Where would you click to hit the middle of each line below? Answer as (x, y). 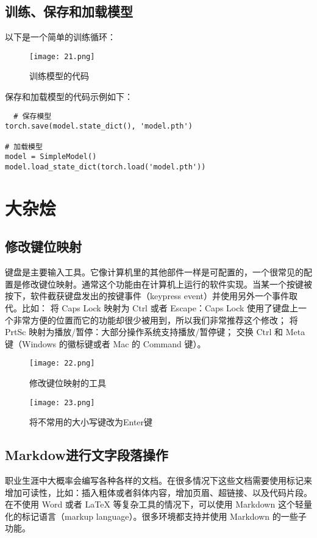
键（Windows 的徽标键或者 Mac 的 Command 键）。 (105, 343)
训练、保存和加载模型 (69, 11)
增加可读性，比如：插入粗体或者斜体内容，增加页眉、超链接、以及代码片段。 (158, 492)
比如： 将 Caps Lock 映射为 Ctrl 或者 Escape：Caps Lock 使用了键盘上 (160, 307)
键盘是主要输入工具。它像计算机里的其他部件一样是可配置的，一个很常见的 (154, 272)
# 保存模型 (33, 116)
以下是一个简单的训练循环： (60, 37)
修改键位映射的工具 (68, 382)
